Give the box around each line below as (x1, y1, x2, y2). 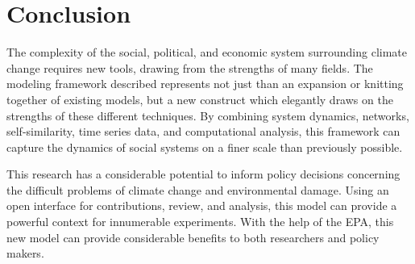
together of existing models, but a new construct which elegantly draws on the (6, 90, 393, 107)
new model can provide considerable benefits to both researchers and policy (6, 228, 380, 245)
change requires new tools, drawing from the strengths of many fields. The (6, 59, 373, 76)
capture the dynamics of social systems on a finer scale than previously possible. (6, 138, 403, 155)
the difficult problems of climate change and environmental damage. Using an (6, 181, 389, 198)
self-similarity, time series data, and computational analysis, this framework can (6, 123, 400, 140)
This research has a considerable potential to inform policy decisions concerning (6, 166, 400, 182)
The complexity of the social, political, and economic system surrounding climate (6, 44, 407, 61)
